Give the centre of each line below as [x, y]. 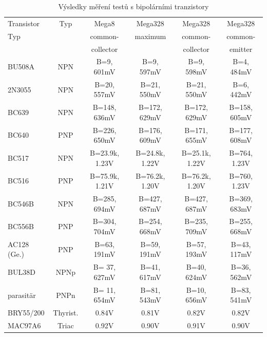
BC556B [21, 226]
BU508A [21, 67]
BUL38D [22, 272]
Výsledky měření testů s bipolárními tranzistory [133, 6]
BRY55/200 [26, 313]
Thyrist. [66, 313]
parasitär [22, 295]
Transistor [24, 23]
